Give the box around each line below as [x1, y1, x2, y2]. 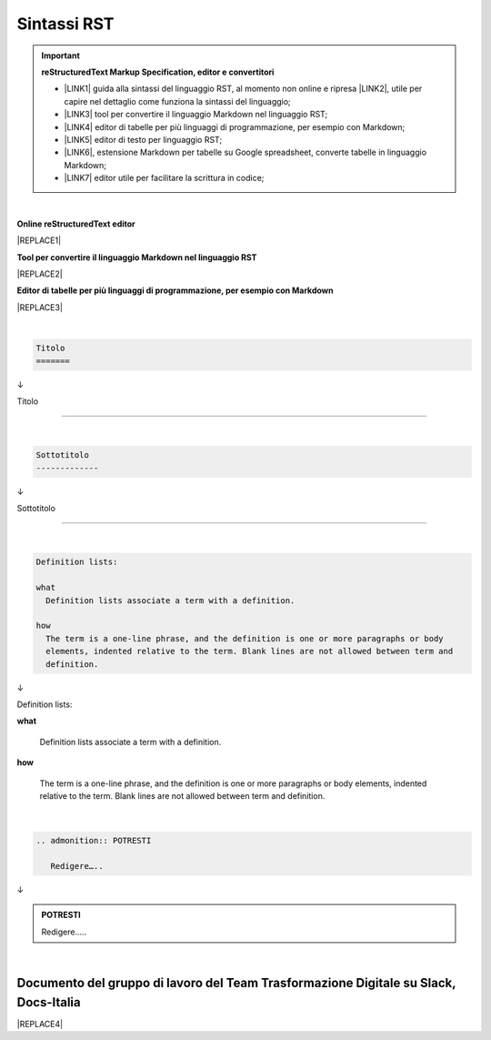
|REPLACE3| [16, 301, 64, 313]
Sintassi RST [16, 14, 115, 34]
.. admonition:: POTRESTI [35, 835, 152, 846]
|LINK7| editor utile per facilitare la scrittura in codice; [64, 173, 265, 184]
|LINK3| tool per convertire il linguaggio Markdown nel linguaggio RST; [64, 109, 328, 120]
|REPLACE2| [16, 268, 63, 279]
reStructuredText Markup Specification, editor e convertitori [41, 66, 275, 77]
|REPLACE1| [16, 235, 62, 246]
